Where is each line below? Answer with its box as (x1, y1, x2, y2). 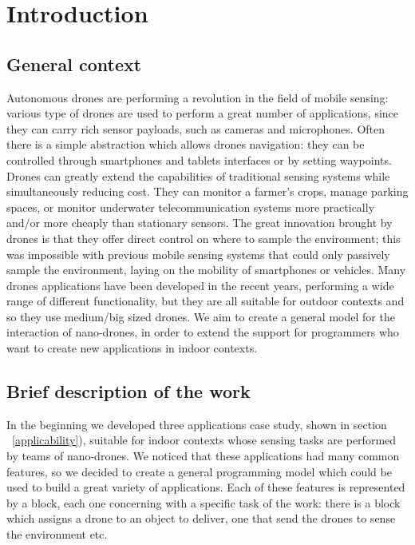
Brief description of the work (6, 379, 251, 404)
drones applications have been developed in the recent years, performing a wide (6, 276, 394, 293)
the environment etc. (6, 526, 108, 543)
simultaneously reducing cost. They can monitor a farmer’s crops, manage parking (6, 183, 409, 200)
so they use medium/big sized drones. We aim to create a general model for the (6, 308, 395, 324)
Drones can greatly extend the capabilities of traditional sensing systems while (6, 167, 390, 184)
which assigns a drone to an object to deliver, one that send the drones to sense (6, 510, 396, 527)
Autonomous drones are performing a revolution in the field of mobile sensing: (6, 89, 389, 105)
